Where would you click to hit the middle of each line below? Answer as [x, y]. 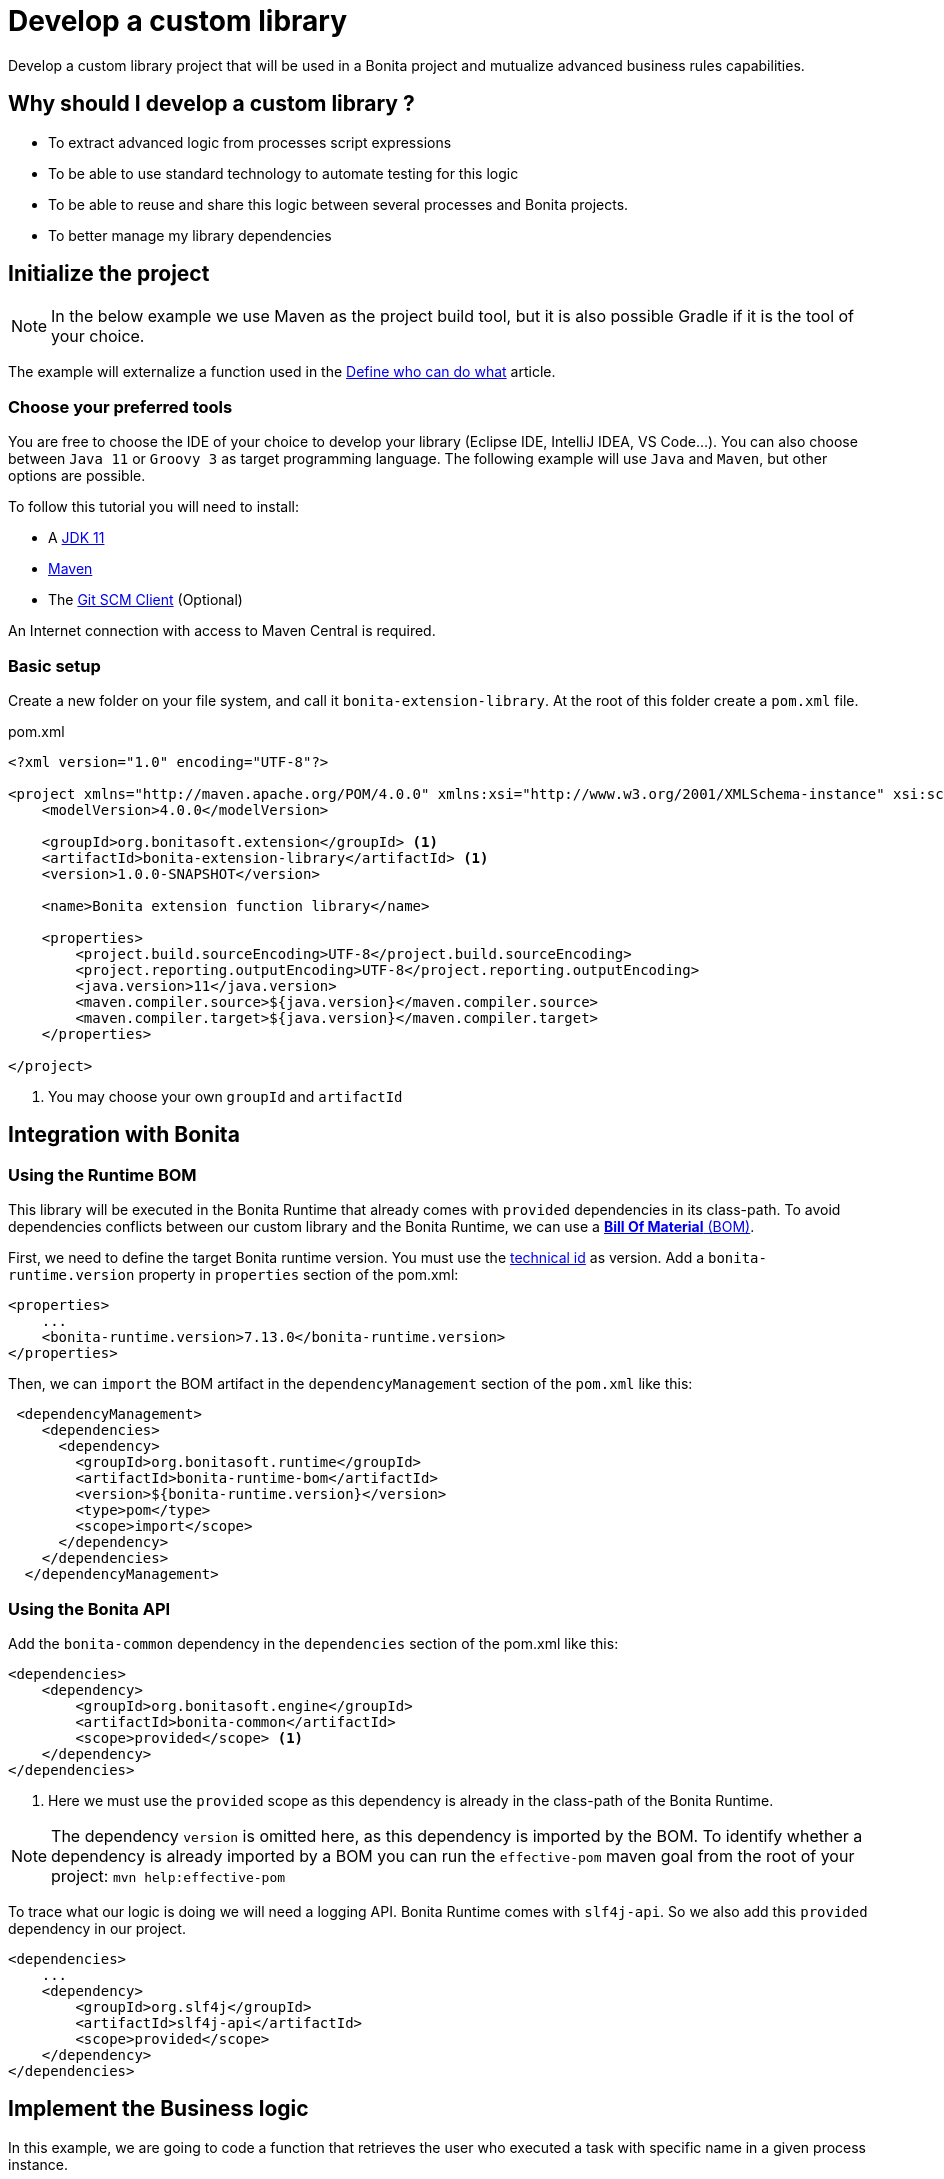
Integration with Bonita [124, 1135]
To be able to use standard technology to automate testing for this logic [283, 173]
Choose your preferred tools [120, 406]
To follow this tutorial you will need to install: [154, 507]
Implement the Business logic [158, 2109]
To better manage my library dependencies [190, 235]
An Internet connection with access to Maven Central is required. [222, 631]
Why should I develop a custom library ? [211, 104]
